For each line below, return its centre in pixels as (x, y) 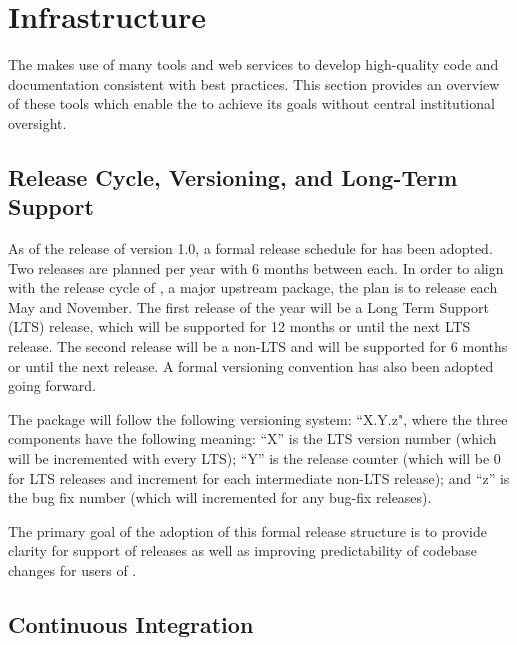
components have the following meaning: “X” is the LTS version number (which (252, 438)
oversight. (37, 122)
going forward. (52, 385)
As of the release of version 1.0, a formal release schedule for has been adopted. (250, 248)
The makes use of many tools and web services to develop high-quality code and (253, 64)
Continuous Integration (131, 623)
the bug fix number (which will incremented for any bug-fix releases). (220, 497)
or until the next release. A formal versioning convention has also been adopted (251, 365)
